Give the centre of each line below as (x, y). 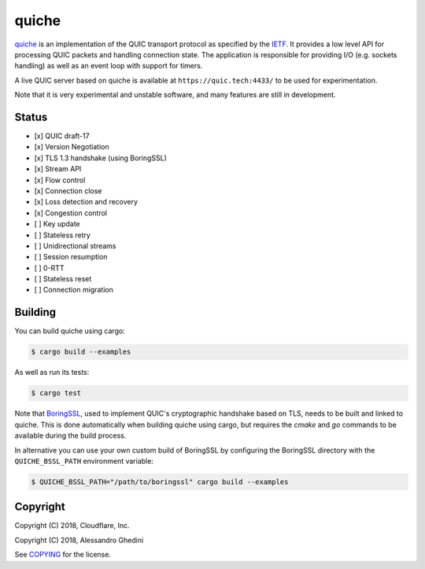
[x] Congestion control (71, 213)
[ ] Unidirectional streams (75, 246)
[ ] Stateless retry (62, 235)
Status (31, 117)
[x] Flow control (60, 180)
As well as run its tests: (52, 373)
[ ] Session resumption (71, 257)
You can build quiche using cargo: (70, 331)
